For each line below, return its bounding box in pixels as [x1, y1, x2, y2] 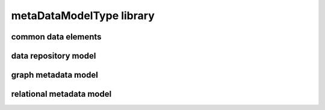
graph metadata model [11, 70, 99, 80]
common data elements [11, 32, 102, 42]
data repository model [11, 51, 96, 61]
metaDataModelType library [11, 9, 155, 22]
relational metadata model [11, 89, 112, 99]
